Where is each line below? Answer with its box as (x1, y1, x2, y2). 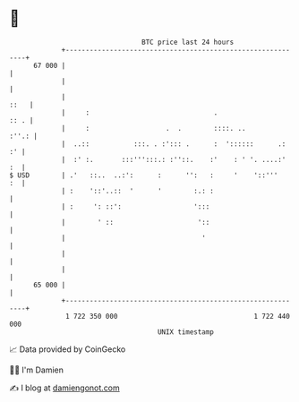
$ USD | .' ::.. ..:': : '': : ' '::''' (9, 170, 278, 180)
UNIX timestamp (157, 327, 215, 337)
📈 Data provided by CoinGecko (9, 344, 126, 355)
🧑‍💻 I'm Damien (9, 364, 64, 375)
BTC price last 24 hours (141, 38, 235, 47)
